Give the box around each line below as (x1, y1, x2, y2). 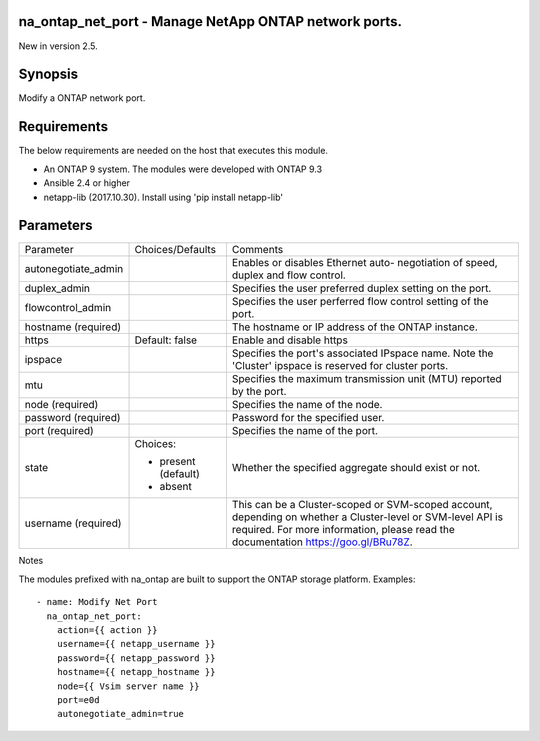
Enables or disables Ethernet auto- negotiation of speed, (231, 256, 499, 270)
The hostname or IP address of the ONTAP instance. (231, 320, 479, 334)
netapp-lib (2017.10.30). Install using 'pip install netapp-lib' (43, 191, 284, 203)
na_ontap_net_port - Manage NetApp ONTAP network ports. (18, 13, 402, 30)
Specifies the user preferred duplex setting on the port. (231, 281, 492, 295)
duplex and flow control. (231, 268, 347, 282)
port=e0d (56, 694, 100, 705)
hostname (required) (24, 320, 122, 334)
